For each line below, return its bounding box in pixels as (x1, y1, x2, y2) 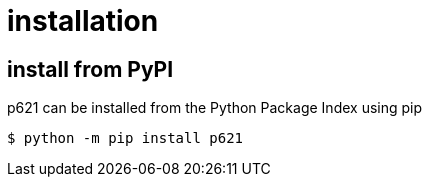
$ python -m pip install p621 (7, 130, 244, 147)
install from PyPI (7, 56, 174, 82)
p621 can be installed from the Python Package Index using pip (7, 99, 423, 117)
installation (7, 4, 159, 38)
